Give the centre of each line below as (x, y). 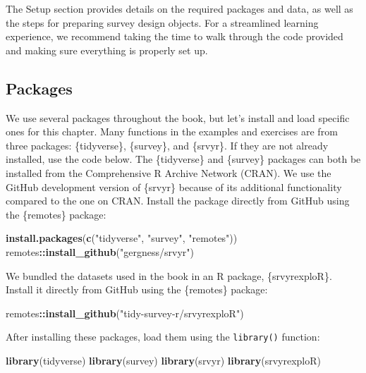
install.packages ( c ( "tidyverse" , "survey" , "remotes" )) (122, 238)
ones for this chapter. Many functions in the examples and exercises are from (172, 132)
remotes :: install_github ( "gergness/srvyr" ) (100, 251)
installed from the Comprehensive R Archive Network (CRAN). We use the (169, 172)
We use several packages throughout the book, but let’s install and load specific (178, 117)
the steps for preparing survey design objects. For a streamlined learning (162, 22)
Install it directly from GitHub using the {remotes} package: (137, 289)
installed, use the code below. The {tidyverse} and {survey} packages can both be (183, 159)
